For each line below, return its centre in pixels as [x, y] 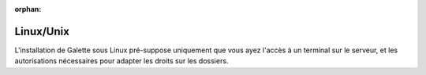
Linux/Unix [42, 31]
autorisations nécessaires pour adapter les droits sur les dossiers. [121, 61]
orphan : [28, 9]
